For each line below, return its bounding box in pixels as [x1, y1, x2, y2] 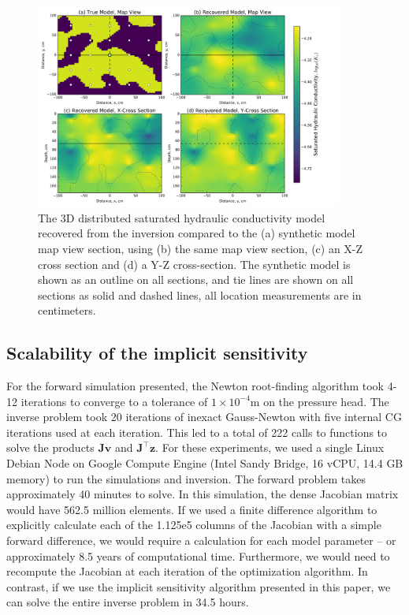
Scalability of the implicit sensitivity [6, 341, 308, 365]
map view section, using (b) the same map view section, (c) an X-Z [38, 240, 363, 256]
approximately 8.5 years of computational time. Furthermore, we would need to [6, 547, 390, 564]
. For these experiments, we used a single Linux [155, 439, 385, 456]
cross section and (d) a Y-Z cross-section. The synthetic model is [38, 255, 351, 272]
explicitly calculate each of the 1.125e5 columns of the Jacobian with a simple [6, 516, 381, 533]
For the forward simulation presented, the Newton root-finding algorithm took [6, 378, 384, 394]
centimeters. [38, 302, 96, 319]
